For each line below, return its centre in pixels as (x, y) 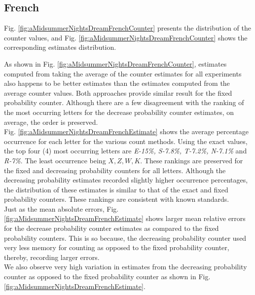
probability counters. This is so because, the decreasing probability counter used (125, 238)
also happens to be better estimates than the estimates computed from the (117, 83)
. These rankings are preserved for (192, 160)
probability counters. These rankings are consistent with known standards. (117, 199)
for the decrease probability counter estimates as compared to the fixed (111, 228)
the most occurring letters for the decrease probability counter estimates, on (119, 112)
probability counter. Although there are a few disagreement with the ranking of (124, 102)
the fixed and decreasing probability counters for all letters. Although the (115, 170)
